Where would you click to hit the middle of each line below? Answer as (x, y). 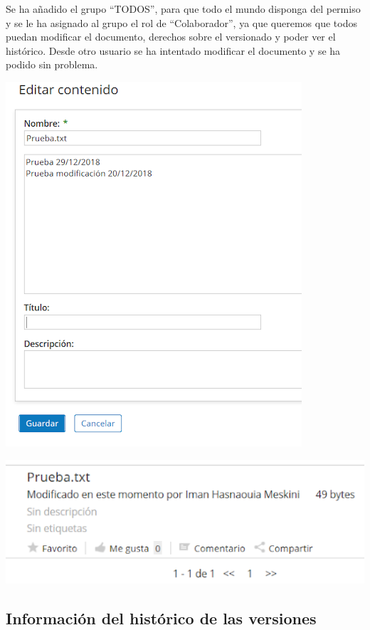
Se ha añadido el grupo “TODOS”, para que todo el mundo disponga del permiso (183, 9)
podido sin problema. (52, 64)
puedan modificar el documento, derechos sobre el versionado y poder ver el (171, 37)
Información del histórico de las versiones (161, 618)
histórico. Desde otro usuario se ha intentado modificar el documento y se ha (173, 50)
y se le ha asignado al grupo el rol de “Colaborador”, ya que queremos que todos (181, 22)
